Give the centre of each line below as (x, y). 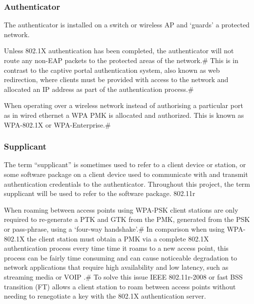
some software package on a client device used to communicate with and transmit (126, 174)
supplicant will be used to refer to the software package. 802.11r (100, 193)
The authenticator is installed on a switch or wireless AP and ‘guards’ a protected (127, 25)
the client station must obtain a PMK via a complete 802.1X (118, 238)
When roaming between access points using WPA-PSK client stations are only (121, 209)
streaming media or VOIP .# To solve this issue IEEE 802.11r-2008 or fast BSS (123, 276)
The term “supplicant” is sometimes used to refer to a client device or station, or (125, 164)
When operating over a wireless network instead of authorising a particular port (124, 105)
